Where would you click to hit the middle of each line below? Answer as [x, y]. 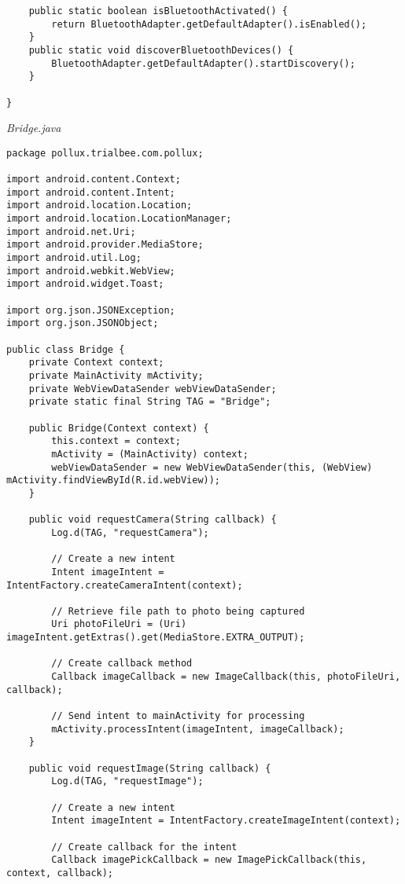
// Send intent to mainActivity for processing [178, 716]
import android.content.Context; [94, 180]
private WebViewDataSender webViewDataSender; [153, 389]
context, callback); [60, 873]
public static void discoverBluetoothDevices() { [161, 50]
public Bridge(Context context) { [119, 428]
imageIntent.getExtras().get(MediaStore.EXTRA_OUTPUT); [156, 638]
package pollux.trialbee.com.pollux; [105, 153]
